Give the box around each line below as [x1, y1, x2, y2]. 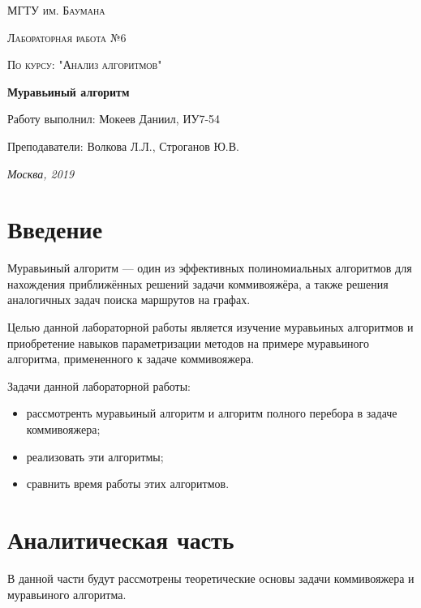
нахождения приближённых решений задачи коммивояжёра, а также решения [7, 275, 389, 292]
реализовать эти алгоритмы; [26, 447, 164, 465]
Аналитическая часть [7, 523, 234, 555]
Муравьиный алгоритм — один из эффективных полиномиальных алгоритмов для [7, 259, 412, 276]
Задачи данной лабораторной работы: [7, 377, 191, 394]
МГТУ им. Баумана [7, 2, 105, 18]
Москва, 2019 [7, 165, 75, 182]
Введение [7, 212, 103, 246]
